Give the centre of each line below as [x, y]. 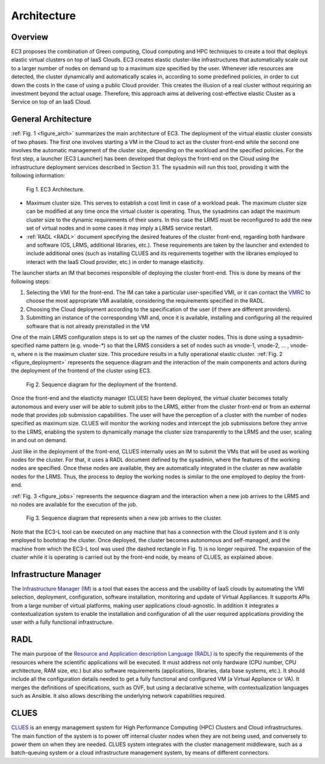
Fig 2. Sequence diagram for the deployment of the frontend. [102, 384]
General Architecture [51, 119]
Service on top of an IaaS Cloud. [51, 102]
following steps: [31, 281]
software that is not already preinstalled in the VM [88, 326]
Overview [30, 37]
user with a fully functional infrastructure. [62, 622]
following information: [38, 176]
